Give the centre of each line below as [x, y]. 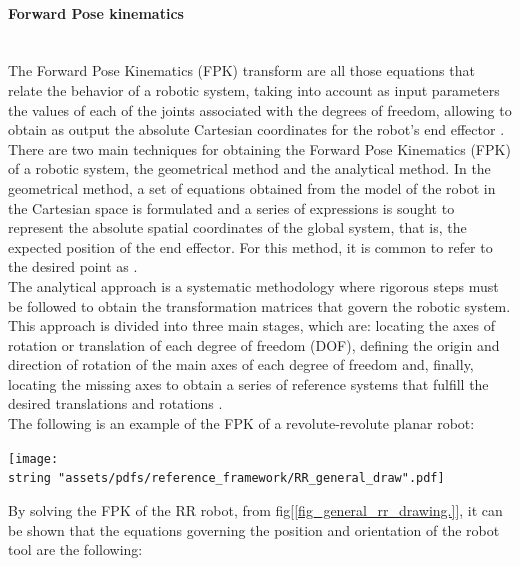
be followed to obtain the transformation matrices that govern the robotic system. [259, 305]
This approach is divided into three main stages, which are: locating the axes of [251, 325]
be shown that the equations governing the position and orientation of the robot [254, 529]
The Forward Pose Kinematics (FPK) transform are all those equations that [241, 70]
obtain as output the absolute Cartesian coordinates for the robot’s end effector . [256, 129]
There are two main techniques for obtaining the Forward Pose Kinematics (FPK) [259, 148]
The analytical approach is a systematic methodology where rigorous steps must [253, 285]
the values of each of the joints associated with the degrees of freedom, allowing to [260, 109]
